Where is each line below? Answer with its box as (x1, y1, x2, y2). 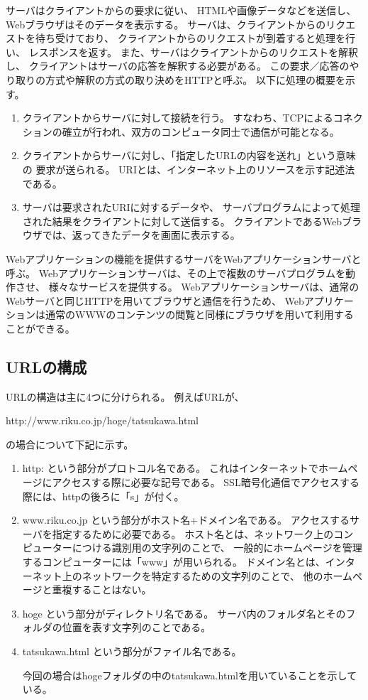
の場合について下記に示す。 (6, 436, 134, 451)
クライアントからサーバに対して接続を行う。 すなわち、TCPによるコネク (22, 110, 363, 125)
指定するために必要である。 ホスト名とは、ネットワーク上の (52, 526, 334, 541)
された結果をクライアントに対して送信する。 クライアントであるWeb (22, 213, 342, 228)
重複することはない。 (52, 582, 152, 597)
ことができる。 (6, 321, 75, 335)
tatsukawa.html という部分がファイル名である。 (22, 643, 242, 658)
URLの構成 (6, 355, 87, 377)
